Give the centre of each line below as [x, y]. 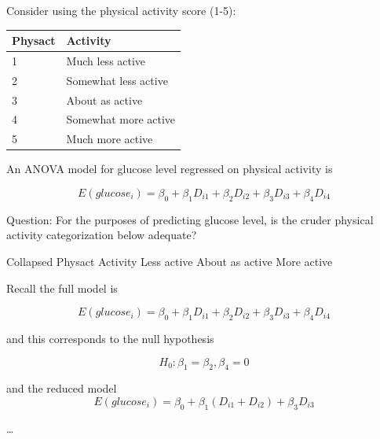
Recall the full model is [62, 288]
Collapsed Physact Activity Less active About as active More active [170, 261]
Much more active [110, 139]
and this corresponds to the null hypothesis [110, 338]
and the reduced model [62, 388]
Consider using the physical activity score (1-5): [121, 10]
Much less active [106, 60]
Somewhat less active [117, 80]
